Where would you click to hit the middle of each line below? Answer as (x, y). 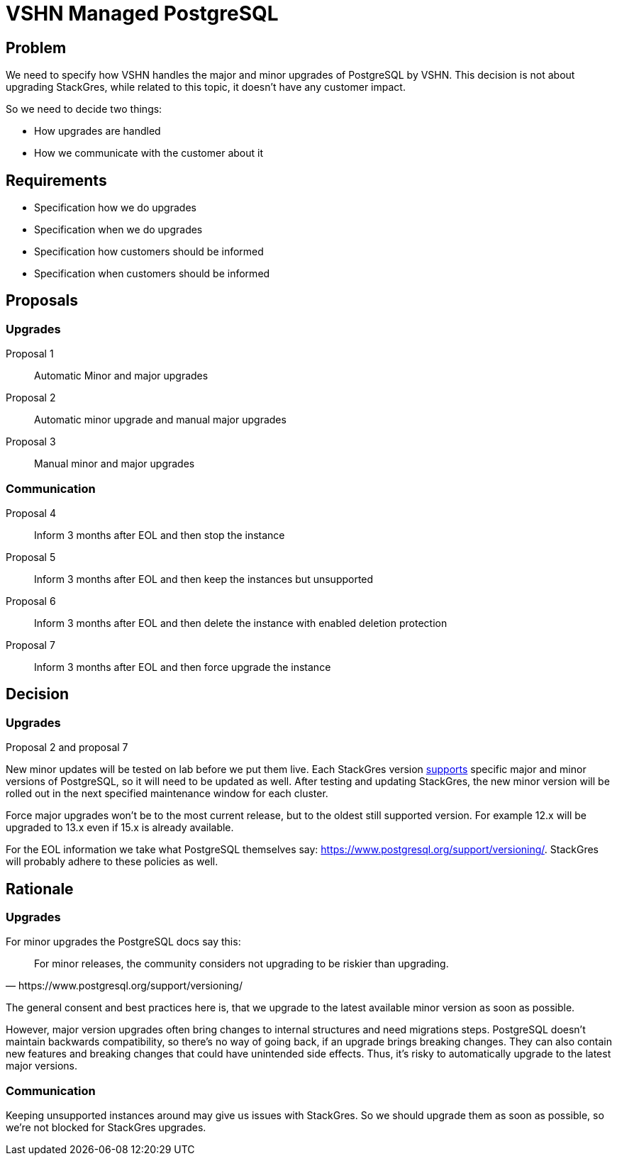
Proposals (42, 301)
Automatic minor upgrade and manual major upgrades (160, 420)
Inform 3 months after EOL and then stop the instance (160, 535)
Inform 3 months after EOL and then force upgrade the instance (183, 667)
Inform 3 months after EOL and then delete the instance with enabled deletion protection (241, 623)
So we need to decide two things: (84, 109)
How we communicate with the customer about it (149, 153)
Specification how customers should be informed (149, 252)
